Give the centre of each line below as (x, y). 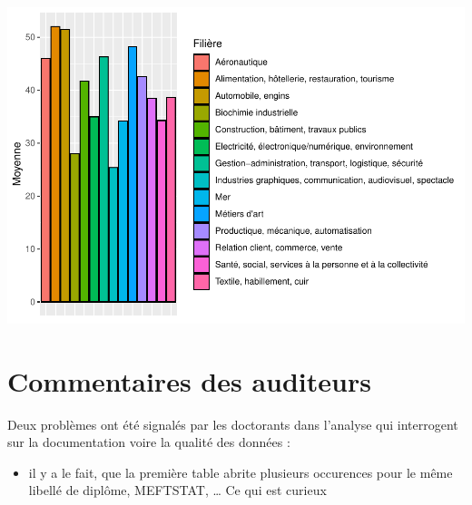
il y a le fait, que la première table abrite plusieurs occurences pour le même (241, 472)
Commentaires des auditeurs (189, 380)
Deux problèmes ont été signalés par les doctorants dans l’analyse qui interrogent (233, 424)
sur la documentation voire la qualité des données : (149, 442)
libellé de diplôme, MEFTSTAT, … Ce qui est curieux (177, 490)
